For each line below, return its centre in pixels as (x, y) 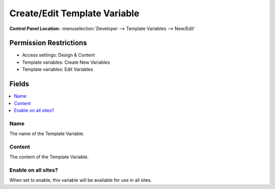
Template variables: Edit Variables (58, 69)
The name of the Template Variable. (47, 134)
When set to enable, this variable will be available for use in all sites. (81, 180)
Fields (19, 84)
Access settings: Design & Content (59, 55)
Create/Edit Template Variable (74, 13)
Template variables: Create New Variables (66, 62)
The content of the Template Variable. (49, 157)
